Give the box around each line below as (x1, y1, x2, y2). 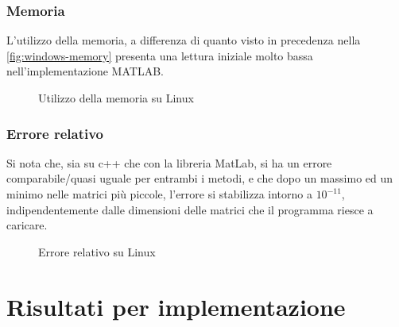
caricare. (6, 217, 48, 233)
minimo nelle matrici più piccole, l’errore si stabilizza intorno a (6, 186, 312, 202)
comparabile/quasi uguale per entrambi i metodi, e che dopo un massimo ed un (6, 170, 393, 187)
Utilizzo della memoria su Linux (38, 90, 194, 106)
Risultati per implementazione (6, 290, 346, 322)
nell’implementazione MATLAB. (6, 63, 164, 79)
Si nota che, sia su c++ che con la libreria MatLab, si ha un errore (6, 154, 332, 171)
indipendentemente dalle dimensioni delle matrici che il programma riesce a (6, 201, 374, 217)
